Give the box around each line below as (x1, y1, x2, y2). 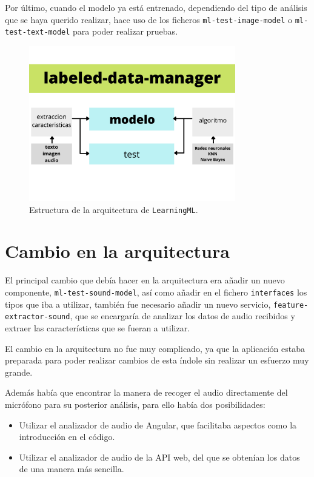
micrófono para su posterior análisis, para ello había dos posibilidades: (5, 397, 266, 410)
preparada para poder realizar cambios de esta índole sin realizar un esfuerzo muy (5, 354, 309, 367)
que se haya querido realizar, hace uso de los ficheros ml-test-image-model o (5, 13, 293, 25)
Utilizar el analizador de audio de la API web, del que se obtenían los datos (19, 450, 300, 463)
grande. (5, 365, 33, 378)
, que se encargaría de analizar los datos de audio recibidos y (70, 310, 295, 322)
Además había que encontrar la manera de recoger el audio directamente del (5, 386, 288, 399)
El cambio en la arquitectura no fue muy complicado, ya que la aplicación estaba (5, 342, 306, 354)
